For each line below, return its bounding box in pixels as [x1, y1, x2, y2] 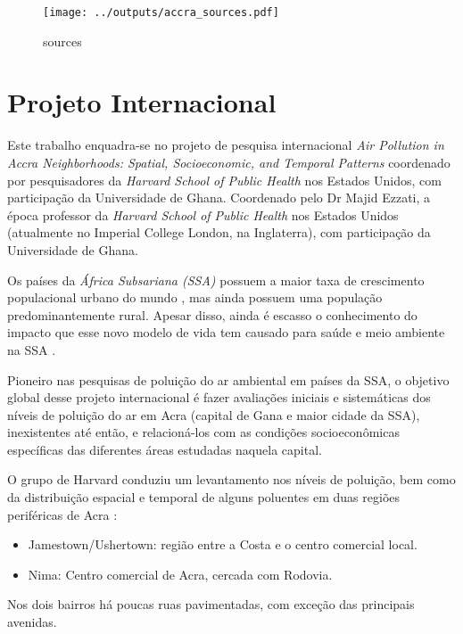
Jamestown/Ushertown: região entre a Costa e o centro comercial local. [28, 535, 418, 554]
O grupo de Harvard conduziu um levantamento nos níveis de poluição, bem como [7, 470, 456, 489]
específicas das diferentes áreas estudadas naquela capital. [7, 440, 322, 458]
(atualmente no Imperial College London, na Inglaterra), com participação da [7, 223, 431, 242]
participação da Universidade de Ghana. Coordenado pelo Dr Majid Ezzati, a [7, 188, 431, 207]
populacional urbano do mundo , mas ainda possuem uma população [7, 288, 383, 307]
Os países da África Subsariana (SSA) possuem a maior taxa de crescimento [7, 270, 425, 289]
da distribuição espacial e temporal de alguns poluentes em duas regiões [7, 488, 401, 506]
